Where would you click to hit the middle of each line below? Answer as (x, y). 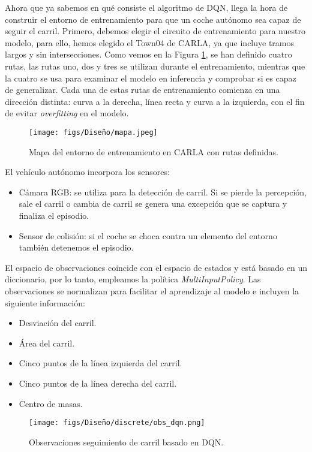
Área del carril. (47, 343)
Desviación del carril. (58, 323)
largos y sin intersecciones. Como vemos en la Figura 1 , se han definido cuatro (148, 54)
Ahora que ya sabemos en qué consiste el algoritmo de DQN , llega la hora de (146, 7)
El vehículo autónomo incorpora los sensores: (87, 172)
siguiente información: (45, 302)
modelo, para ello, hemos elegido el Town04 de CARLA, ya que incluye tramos (150, 42)
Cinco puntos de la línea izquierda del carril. (100, 363)
